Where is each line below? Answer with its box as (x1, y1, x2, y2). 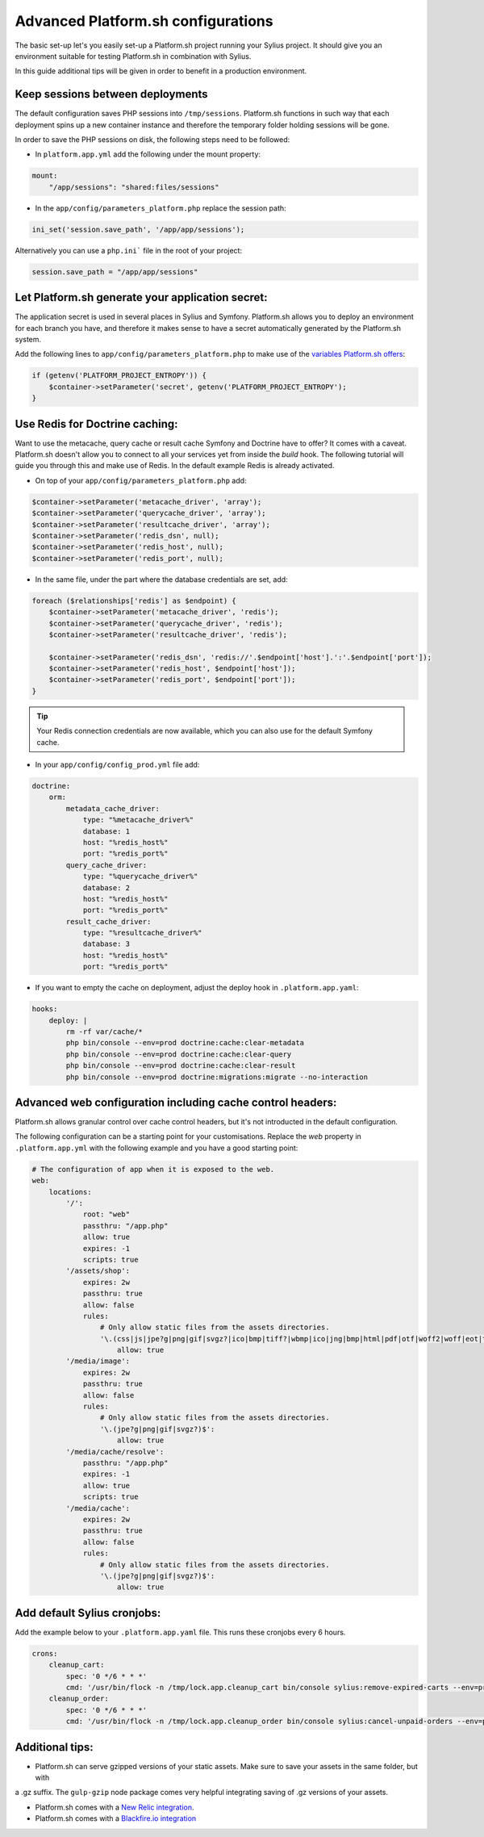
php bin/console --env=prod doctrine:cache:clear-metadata (65, 1038, 305, 1048)
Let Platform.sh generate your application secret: (15, 291, 268, 304)
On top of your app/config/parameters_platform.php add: (35, 475, 247, 485)
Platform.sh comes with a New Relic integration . (35, 1802, 194, 1812)
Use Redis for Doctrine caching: (15, 416, 178, 431)
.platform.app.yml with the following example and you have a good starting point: (15, 1143, 298, 1153)
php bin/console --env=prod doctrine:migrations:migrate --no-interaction (65, 1072, 369, 1082)
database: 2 (82, 883, 131, 892)
